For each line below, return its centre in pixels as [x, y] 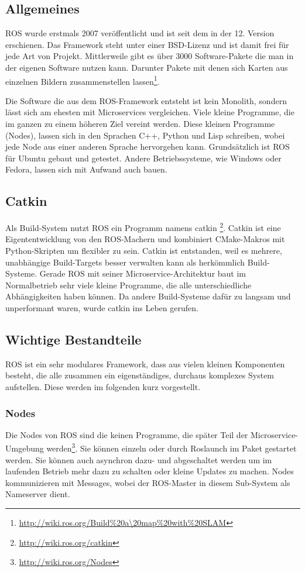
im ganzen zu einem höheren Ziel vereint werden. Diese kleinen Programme [140, 124]
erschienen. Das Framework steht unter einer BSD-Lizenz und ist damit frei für [147, 44]
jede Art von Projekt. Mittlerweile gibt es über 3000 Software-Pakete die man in [150, 56]
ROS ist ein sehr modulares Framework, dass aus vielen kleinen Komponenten [145, 363]
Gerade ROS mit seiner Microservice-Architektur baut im [143, 273]
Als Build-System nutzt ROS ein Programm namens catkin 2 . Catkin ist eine [143, 227]
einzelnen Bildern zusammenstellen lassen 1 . [83, 80]
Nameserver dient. [38, 494]
